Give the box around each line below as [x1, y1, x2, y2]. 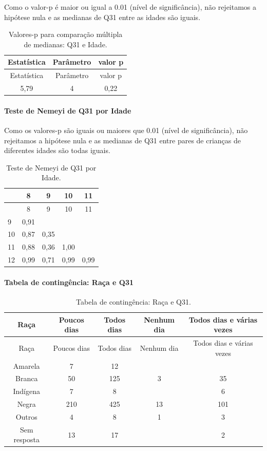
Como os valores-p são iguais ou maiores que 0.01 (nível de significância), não [4, 124, 248, 135]
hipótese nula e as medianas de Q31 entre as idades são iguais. [4, 11, 201, 22]
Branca [15, 373, 38, 384]
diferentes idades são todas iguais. [4, 145, 110, 156]
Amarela [13, 360, 40, 371]
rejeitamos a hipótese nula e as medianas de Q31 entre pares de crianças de [4, 135, 241, 145]
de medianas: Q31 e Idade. [24, 39, 107, 49]
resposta [13, 434, 40, 445]
